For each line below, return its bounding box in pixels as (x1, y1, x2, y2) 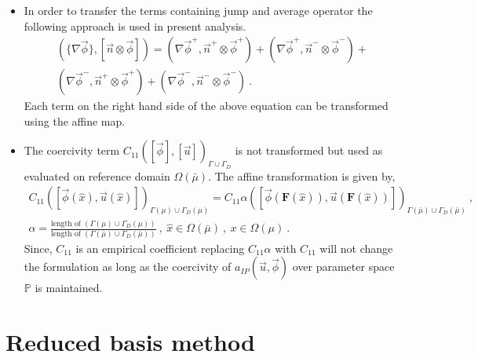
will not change (319, 239, 393, 256)
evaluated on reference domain (24, 167, 170, 184)
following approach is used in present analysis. (24, 17, 246, 34)
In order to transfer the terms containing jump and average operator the (24, 2, 373, 18)
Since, (24, 239, 53, 256)
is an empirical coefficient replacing (75, 239, 245, 256)
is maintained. (35, 279, 103, 296)
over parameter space (292, 258, 395, 275)
